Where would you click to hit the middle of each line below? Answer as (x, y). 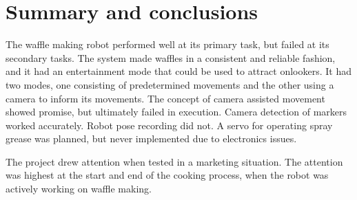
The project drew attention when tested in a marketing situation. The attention (174, 161)
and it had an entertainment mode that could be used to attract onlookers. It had (178, 71)
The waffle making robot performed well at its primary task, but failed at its (167, 44)
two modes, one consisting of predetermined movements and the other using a (170, 84)
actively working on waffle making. (79, 189)
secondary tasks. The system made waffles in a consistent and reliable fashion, (171, 57)
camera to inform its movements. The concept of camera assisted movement (165, 98)
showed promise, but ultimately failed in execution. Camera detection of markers (176, 112)
